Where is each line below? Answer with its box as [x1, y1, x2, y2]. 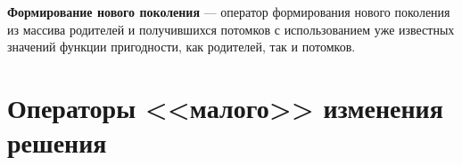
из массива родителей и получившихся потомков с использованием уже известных [7, 20, 455, 38]
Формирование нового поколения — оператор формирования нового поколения [7, 3, 450, 20]
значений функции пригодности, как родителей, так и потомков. [7, 37, 356, 56]
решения [7, 124, 107, 161]
